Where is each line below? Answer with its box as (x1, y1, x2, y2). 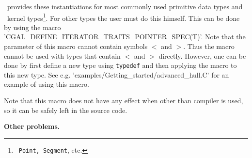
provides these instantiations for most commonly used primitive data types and (7, 1, 243, 11)
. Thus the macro (183, 41, 235, 51)
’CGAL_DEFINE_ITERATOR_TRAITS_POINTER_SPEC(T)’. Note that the (4, 32, 246, 42)
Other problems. (4, 121, 60, 131)
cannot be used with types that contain (4, 50, 121, 61)
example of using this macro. (4, 79, 89, 89)
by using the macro (4, 22, 61, 32)
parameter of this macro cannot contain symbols (4, 41, 148, 51)
